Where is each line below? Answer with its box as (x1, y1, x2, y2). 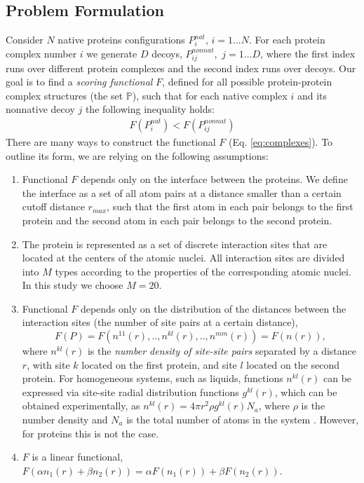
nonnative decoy (6, 102, 75, 116)
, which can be (274, 384, 337, 399)
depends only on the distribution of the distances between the (80, 301, 346, 315)
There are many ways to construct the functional (6, 134, 216, 149)
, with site (27, 357, 70, 372)
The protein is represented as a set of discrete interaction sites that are (22, 236, 328, 251)
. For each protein (248, 32, 325, 47)
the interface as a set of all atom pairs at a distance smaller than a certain (22, 185, 342, 200)
